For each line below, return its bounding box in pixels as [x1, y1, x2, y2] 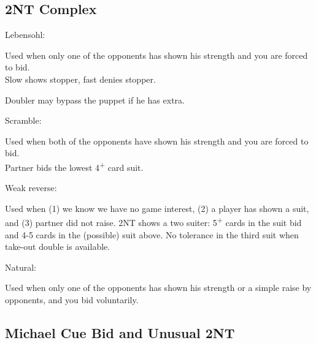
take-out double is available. [5, 240, 110, 253]
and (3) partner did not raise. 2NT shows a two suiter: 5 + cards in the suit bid [5, 214, 302, 229]
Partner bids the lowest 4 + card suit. [5, 159, 144, 173]
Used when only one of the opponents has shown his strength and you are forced [5, 48, 308, 61]
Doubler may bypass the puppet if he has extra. [5, 93, 185, 106]
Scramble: [5, 114, 42, 127]
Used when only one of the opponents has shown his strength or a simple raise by [5, 281, 312, 294]
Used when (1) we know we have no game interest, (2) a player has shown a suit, [5, 202, 309, 214]
